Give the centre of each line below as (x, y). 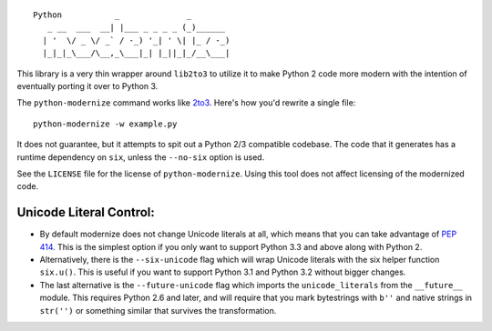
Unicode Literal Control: (86, 212)
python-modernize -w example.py (105, 124)
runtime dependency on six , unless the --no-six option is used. (141, 157)
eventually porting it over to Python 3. (87, 85)
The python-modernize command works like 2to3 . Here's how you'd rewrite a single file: (186, 103)
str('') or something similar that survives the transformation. (158, 310)
